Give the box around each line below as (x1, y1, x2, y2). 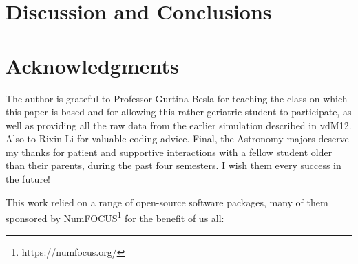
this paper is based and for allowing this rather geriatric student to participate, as (6, 104, 352, 119)
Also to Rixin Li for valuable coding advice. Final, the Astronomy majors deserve (6, 131, 349, 146)
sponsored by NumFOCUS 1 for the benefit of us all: (6, 209, 224, 225)
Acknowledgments (6, 51, 179, 79)
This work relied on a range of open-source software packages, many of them (6, 195, 328, 209)
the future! (6, 172, 51, 186)
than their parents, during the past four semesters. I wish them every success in (6, 158, 341, 173)
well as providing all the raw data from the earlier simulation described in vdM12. (6, 118, 352, 132)
